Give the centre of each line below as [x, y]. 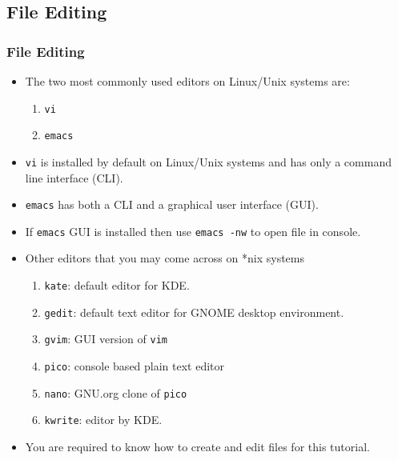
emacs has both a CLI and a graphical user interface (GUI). [172, 204]
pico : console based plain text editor [135, 366]
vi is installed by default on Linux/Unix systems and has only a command [208, 161]
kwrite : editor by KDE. [103, 420]
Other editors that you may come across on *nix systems [165, 258]
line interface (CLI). [74, 177]
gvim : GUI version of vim [106, 339]
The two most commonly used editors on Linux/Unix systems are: [187, 81]
